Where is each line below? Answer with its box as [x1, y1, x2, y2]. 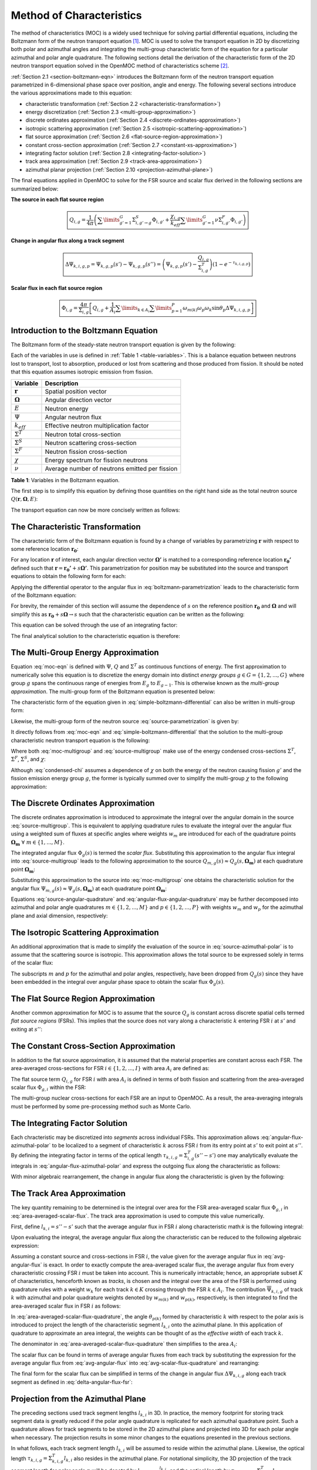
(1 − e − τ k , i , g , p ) [212, 260, 251, 268]
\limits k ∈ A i [121, 305, 150, 313]
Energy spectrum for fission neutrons [45, 456, 148, 464]
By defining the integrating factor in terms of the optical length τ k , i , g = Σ [11, 1152, 188, 1161]
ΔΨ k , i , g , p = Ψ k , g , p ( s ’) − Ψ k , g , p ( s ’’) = [65, 260, 161, 269]
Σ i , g [78, 307, 89, 315]
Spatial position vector [45, 387, 107, 395]
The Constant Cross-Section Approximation [11, 1041, 176, 1051]
